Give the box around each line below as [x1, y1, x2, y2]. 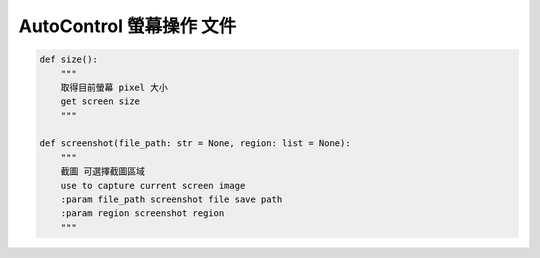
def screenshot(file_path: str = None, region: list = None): [39, 138, 351, 149]
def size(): [39, 54, 99, 65]
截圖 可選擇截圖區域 [60, 166, 145, 177]
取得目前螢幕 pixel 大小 [60, 81, 169, 93]
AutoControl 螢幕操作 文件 [18, 15, 237, 37]
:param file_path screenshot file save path [60, 194, 283, 205]
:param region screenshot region [60, 208, 225, 219]
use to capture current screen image [60, 180, 246, 191]
